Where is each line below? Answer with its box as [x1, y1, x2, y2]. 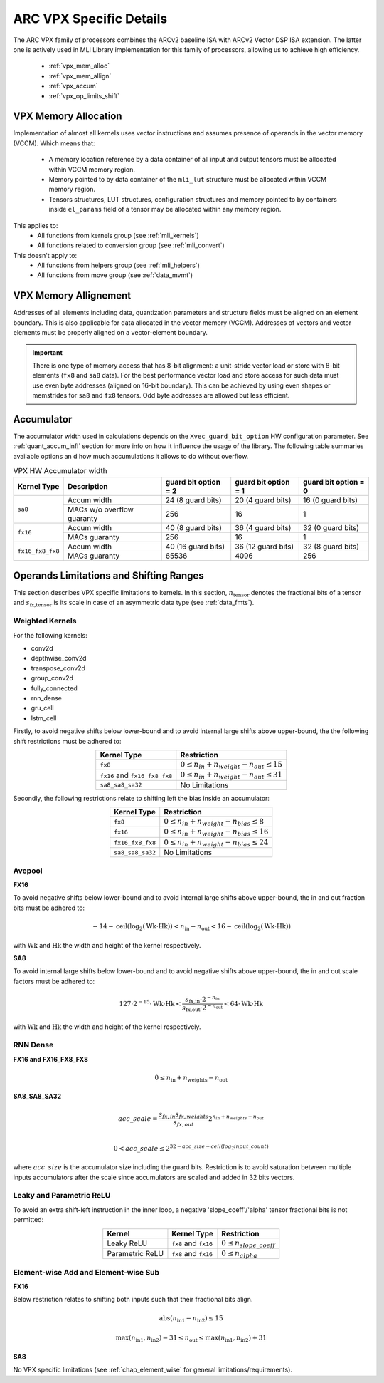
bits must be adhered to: [13, 903, 85, 912]
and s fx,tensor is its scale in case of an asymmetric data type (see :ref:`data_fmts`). [13, 599, 255, 608]
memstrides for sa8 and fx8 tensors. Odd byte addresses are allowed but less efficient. [32, 391, 290, 400]
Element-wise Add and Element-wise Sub [13, 1267, 160, 1277]
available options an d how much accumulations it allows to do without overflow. [13, 452, 249, 460]
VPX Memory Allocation [13, 110, 122, 123]
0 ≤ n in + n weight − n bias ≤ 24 [164, 837, 269, 849]
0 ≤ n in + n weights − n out [154, 1073, 228, 1083]
